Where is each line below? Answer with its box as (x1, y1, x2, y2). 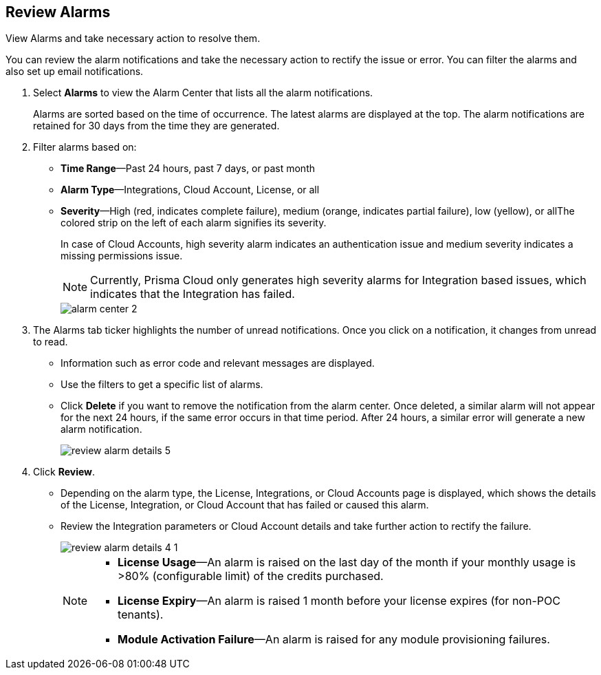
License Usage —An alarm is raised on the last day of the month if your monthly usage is (118, 555, 576, 570)
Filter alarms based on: (33, 141, 137, 153)
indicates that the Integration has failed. (90, 287, 295, 301)
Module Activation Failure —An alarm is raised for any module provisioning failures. (118, 632, 550, 647)
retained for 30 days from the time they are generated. (33, 120, 280, 132)
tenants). (118, 608, 164, 622)
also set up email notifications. (6, 65, 144, 78)
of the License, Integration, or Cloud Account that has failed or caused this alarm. (61, 499, 429, 511)
